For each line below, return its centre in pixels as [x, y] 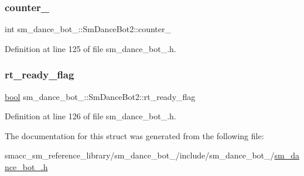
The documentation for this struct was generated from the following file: [134, 135]
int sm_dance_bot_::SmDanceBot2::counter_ [88, 29]
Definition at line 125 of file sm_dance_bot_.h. [90, 48]
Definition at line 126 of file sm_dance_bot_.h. [90, 116]
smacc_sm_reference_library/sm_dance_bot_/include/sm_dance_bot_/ [140, 155]
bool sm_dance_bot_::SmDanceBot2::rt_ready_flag [100, 96]
